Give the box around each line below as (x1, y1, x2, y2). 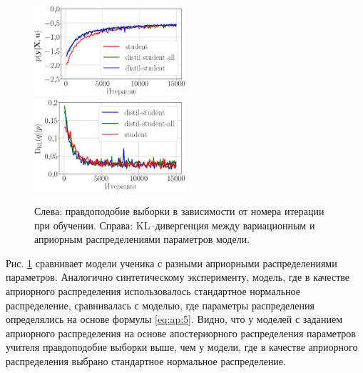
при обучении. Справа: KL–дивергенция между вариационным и (34, 217, 315, 232)
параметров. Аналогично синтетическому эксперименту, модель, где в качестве (6, 269, 349, 284)
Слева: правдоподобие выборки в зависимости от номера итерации (34, 203, 324, 218)
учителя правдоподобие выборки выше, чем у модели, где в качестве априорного (6, 339, 358, 354)
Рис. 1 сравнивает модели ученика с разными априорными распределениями (6, 255, 337, 270)
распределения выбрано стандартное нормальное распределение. (6, 353, 286, 368)
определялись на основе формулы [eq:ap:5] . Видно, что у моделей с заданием (6, 312, 342, 327)
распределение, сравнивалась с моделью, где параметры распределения (6, 297, 315, 312)
